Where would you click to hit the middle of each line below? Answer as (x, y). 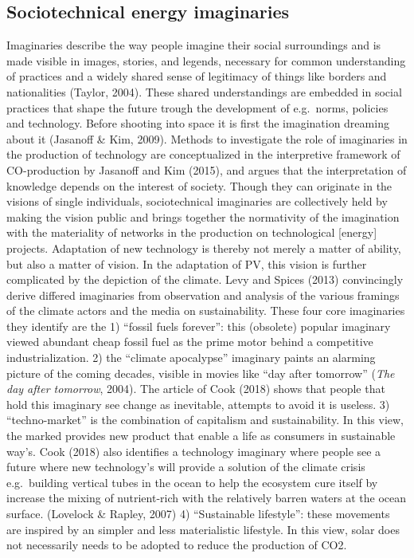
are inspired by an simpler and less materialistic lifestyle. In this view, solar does (203, 529)
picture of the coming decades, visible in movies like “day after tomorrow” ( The (201, 373)
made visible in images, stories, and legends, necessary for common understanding (206, 60)
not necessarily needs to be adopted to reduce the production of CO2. (177, 545)
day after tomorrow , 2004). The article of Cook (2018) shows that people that (196, 389)
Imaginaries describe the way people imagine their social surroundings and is (194, 45)
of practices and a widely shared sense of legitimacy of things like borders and (197, 76)
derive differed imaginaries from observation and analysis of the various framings (203, 295)
